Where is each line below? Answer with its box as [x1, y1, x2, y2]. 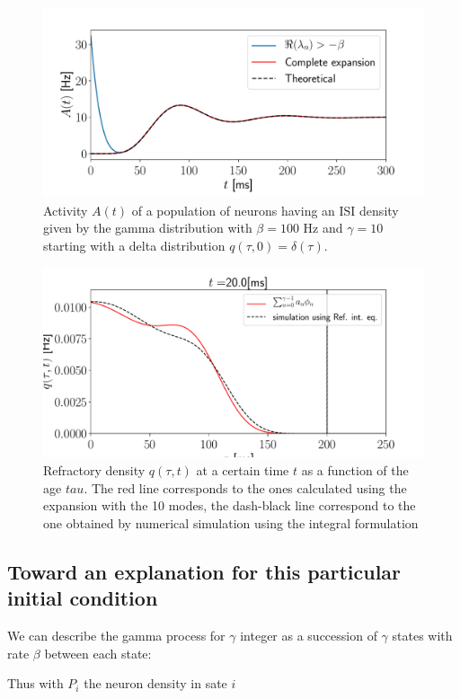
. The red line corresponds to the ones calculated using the [84, 478, 407, 497]
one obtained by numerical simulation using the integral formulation [43, 513, 419, 532]
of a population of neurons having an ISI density [131, 200, 399, 219]
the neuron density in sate [84, 674, 227, 693]
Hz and [303, 218, 343, 237]
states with [392, 625, 453, 644]
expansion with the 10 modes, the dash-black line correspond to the [43, 496, 416, 515]
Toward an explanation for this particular [7, 557, 402, 585]
